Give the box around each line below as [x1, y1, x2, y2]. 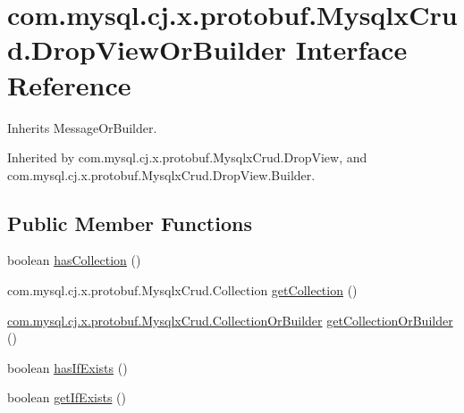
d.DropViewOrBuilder [7, 31, 287, 68]
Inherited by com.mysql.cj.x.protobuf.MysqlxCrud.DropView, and [7, 148, 367, 167]
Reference [7, 66, 131, 103]
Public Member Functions [7, 209, 252, 236]
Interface [295, 31, 408, 68]
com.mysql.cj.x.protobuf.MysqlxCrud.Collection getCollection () [7, 281, 358, 300]
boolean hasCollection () [7, 251, 141, 269]
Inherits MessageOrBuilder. [7, 118, 157, 136]
